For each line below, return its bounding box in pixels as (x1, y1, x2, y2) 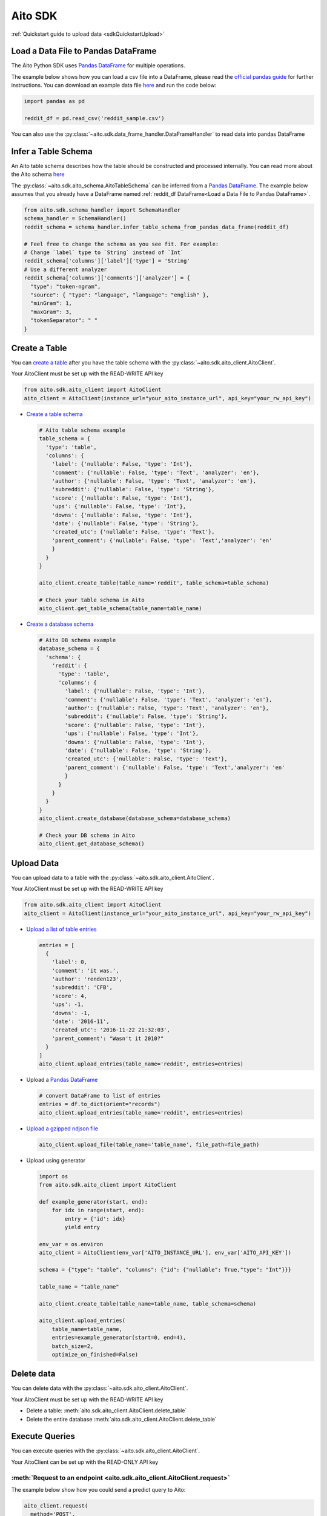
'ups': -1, (51, 1001, 84, 1008)
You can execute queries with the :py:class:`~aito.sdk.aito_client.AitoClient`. (11, 1447, 200, 1455)
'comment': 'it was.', (51, 967, 119, 974)
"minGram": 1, (30, 300, 73, 307)
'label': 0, (51, 959, 88, 965)
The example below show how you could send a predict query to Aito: (11, 1486, 186, 1493)
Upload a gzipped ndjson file (26, 1125, 98, 1132)
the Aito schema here (11, 170, 65, 178)
